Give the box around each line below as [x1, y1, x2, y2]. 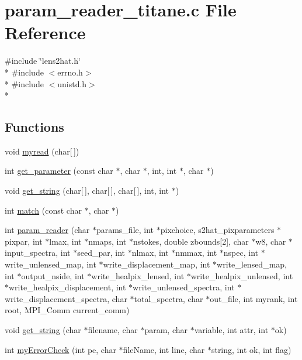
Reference [5, 20, 86, 44]
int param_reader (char [5, 224, 90, 236]
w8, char [255, 235, 286, 247]
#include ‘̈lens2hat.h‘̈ [5, 54, 81, 67]
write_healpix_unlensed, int [190, 269, 293, 282]
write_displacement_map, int [103, 258, 210, 270]
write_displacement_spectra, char [5, 292, 127, 304]
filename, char [88, 324, 138, 336]
